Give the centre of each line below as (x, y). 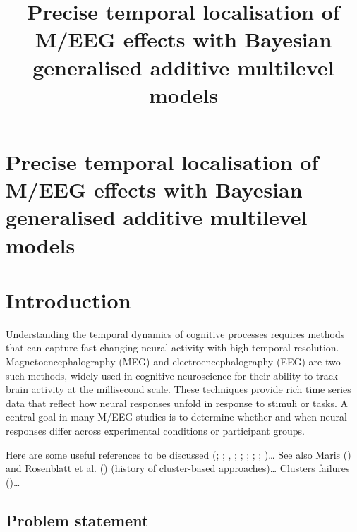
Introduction (68, 300)
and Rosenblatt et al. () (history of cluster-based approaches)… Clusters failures (178, 468)
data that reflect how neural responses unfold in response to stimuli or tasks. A (177, 403)
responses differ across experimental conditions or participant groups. (155, 430)
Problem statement (77, 520)
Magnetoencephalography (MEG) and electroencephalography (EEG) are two (173, 361)
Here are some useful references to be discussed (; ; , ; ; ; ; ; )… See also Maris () (178, 454)
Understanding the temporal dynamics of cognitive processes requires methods (175, 333)
